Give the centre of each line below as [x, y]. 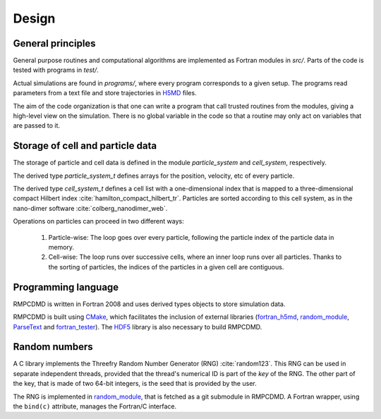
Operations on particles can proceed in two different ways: [98, 221]
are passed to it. [36, 126]
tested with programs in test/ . [56, 70]
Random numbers [53, 347]
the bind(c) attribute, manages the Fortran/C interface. [95, 406]
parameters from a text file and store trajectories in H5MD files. [105, 93]
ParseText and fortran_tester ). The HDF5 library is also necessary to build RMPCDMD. [138, 327]
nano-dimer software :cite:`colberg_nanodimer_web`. [90, 208]
